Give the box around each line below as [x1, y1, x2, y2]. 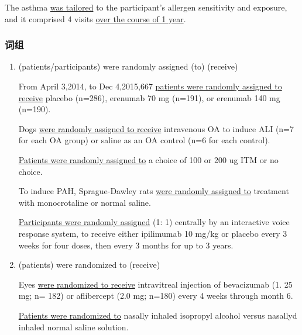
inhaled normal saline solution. [18, 320, 129, 333]
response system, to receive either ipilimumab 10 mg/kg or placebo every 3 [18, 227, 287, 239]
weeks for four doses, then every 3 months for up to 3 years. [18, 239, 234, 251]
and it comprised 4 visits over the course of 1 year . [5, 12, 186, 25]
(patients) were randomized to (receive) [18, 258, 160, 271]
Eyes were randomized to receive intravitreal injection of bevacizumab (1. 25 [18, 278, 293, 290]
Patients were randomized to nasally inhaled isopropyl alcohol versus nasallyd [18, 309, 297, 321]
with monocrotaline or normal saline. [18, 196, 151, 208]
